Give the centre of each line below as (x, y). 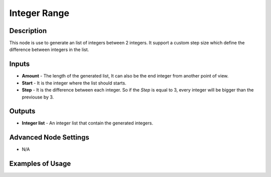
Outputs (22, 111)
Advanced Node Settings (49, 137)
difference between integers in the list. (49, 49)
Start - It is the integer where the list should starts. (74, 83)
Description (28, 31)
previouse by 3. (38, 97)
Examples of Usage (40, 164)
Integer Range (39, 13)
